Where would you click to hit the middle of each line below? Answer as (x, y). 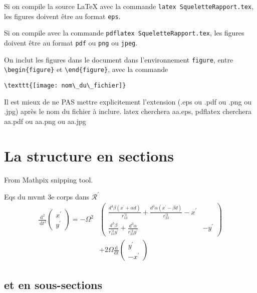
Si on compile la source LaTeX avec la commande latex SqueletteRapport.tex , (129, 6)
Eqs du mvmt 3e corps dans (47, 196)
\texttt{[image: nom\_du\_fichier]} (65, 85)
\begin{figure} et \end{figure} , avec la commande (86, 69)
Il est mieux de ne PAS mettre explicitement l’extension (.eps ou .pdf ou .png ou (128, 101)
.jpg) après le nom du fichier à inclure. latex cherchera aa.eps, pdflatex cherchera (128, 111)
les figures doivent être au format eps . (62, 16)
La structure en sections (89, 155)
